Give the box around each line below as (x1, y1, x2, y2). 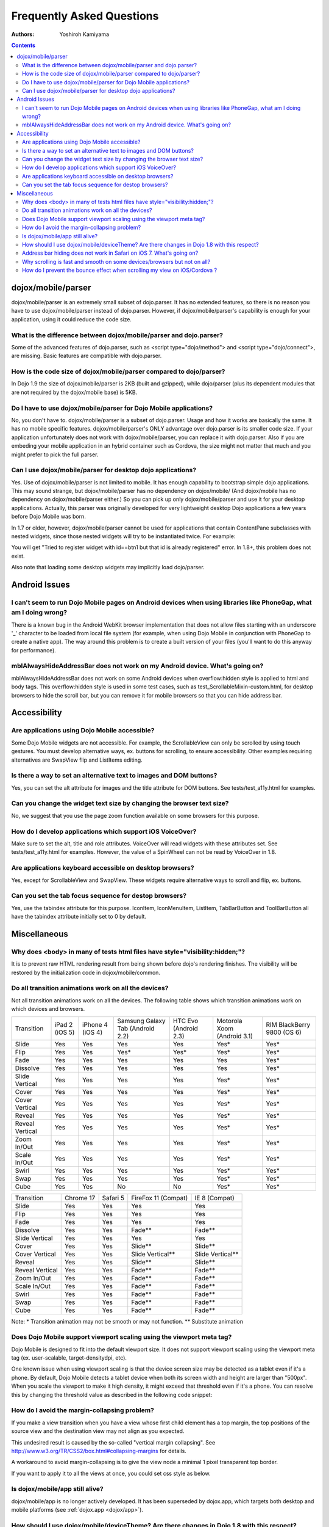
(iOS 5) (54, 1028, 75, 1037)
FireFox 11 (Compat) (131, 1194, 188, 1202)
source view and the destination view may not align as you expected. (11, 1427, 185, 1435)
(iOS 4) (82, 1028, 103, 1037)
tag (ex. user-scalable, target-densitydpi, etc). (11, 1354, 127, 1361)
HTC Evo (172, 1016, 199, 1025)
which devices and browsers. (11, 1005, 85, 1013)
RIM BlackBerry (266, 1020, 311, 1029)
